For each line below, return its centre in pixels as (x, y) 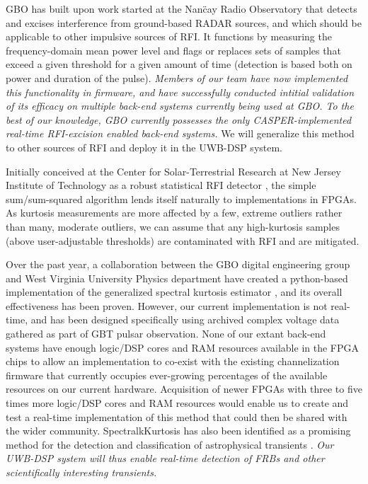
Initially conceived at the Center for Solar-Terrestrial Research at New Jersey (173, 171)
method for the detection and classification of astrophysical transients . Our (170, 444)
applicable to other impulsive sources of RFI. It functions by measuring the (169, 36)
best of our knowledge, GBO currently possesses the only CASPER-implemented (179, 119)
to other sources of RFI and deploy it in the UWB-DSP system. (144, 147)
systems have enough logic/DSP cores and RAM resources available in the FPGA (182, 347)
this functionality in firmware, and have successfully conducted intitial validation (180, 92)
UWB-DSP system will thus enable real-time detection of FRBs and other (165, 458)
